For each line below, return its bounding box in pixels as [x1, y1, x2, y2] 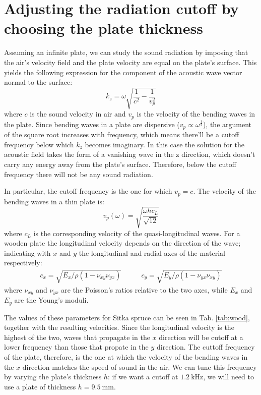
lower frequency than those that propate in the [4, 342, 149, 352]
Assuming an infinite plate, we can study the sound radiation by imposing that [4, 47, 248, 58]
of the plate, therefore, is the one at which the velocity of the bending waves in [4, 351, 248, 362]
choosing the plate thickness [4, 18, 203, 38]
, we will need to [203, 371, 254, 382]
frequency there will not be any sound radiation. [4, 168, 153, 179]
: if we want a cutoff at [107, 371, 178, 382]
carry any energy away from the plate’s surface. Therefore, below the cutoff [4, 158, 236, 169]
